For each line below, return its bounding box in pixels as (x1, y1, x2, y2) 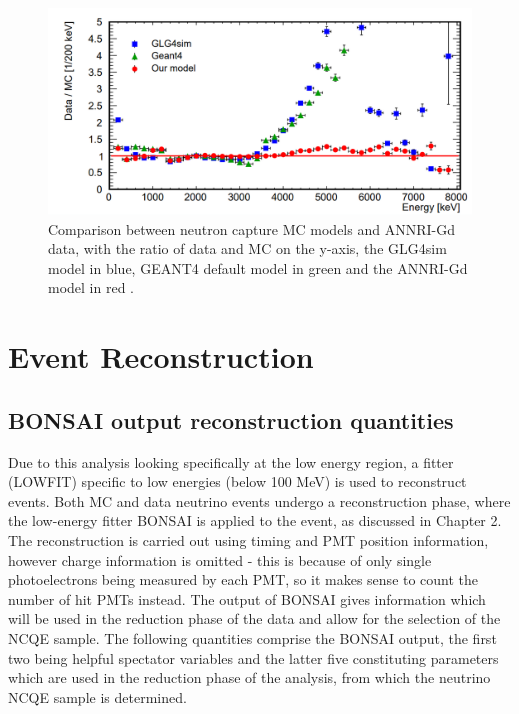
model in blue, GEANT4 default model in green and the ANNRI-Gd (48, 257, 468, 278)
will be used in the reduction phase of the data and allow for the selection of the (8, 608, 501, 629)
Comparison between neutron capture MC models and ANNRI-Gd (48, 218, 455, 239)
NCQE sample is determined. (8, 686, 187, 707)
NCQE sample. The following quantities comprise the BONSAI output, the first (8, 627, 497, 648)
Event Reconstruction (8, 336, 314, 377)
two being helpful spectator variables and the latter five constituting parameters (8, 647, 499, 668)
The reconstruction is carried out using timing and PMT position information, (8, 529, 489, 550)
